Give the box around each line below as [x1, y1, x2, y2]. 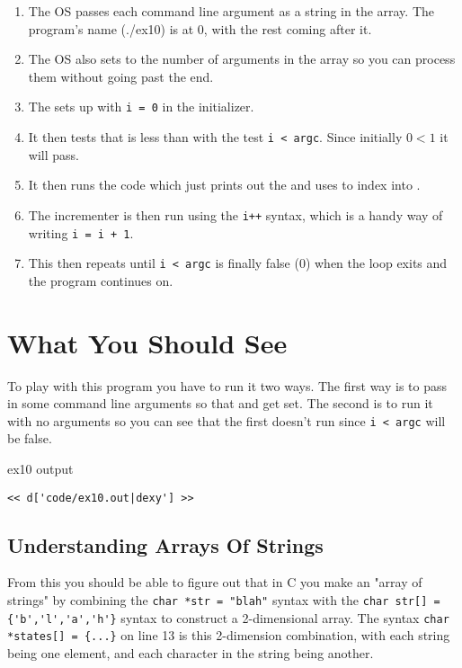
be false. [7, 429, 52, 448]
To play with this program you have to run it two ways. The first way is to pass [7, 376, 448, 395]
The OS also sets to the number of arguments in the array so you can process [28, 49, 456, 68]
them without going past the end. [28, 67, 214, 85]
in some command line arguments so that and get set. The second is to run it [7, 394, 433, 413]
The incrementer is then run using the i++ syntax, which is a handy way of [28, 205, 443, 224]
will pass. [28, 145, 79, 164]
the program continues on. [28, 271, 173, 289]
